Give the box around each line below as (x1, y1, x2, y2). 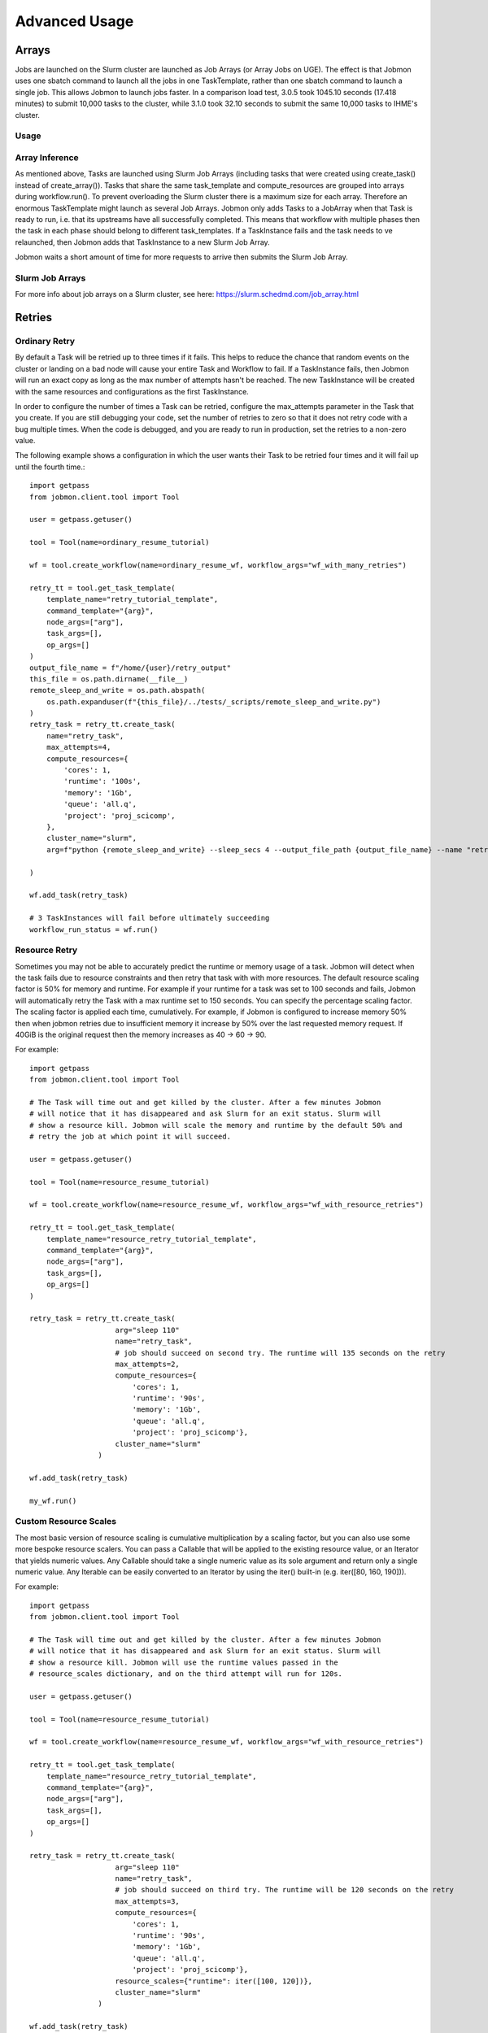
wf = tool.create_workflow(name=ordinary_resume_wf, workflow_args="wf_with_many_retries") (29, 561, 407, 569)
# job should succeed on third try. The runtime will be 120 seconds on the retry (115, 1885, 455, 1895)
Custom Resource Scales (15, 1516, 117, 1527)
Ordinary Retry (15, 335, 75, 346)
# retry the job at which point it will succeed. (29, 1132, 232, 1142)
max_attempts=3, (115, 1896, 181, 1906)
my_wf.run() (29, 1496, 77, 1505)
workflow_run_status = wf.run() (29, 925, 159, 934)
